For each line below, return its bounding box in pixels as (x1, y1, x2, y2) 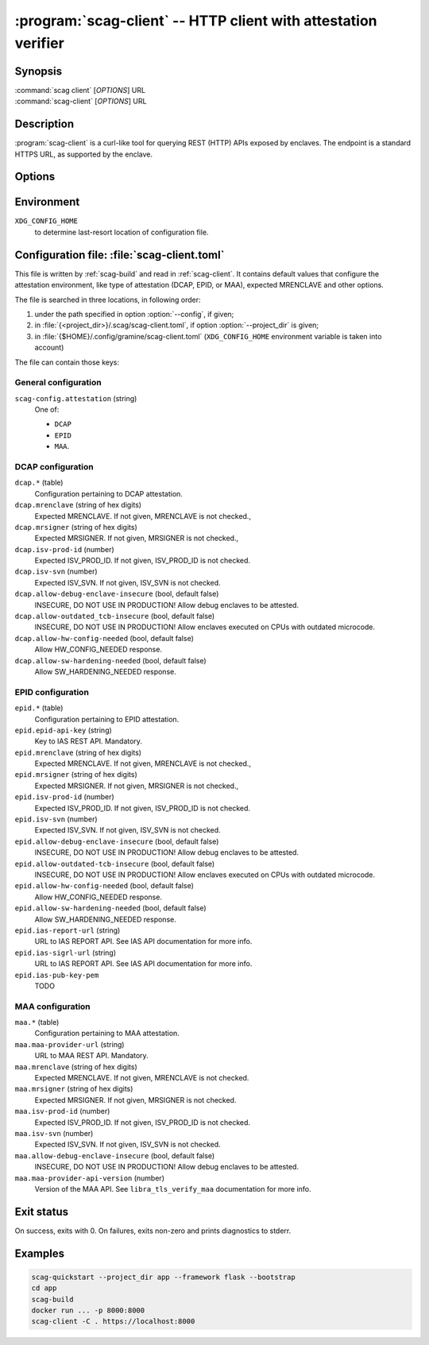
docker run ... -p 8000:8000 (31, 1305, 145, 1315)
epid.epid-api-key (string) (14, 725, 113, 735)
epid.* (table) (14, 703, 64, 713)
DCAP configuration (14, 461, 95, 472)
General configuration (14, 377, 102, 388)
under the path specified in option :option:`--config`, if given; (34, 309, 234, 319)
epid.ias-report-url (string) (14, 926, 121, 935)
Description (14, 118, 75, 131)
